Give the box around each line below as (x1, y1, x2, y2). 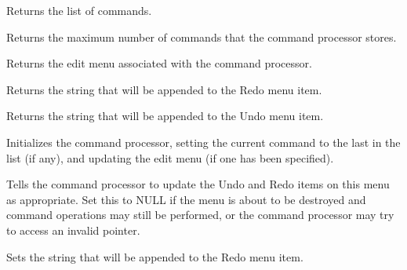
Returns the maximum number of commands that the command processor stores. (6, 28, 397, 45)
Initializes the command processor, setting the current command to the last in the (6, 133, 401, 150)
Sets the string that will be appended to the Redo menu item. (6, 248, 303, 265)
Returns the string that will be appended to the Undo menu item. (6, 108, 324, 124)
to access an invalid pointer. (6, 221, 140, 238)
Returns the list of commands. (6, 2, 152, 18)
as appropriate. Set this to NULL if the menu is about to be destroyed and (6, 191, 366, 207)
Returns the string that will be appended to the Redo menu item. (6, 81, 322, 97)
